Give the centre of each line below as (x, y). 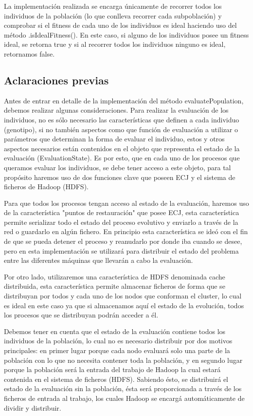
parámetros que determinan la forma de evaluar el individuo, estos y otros (114, 139)
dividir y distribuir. (33, 407)
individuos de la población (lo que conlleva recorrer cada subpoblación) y (113, 15)
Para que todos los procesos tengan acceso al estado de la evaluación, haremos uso (126, 203)
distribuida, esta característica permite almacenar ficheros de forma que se (115, 286)
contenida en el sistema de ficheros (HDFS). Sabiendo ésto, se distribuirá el (116, 379)
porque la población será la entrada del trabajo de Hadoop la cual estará (112, 369)
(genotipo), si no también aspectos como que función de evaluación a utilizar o (121, 129)
